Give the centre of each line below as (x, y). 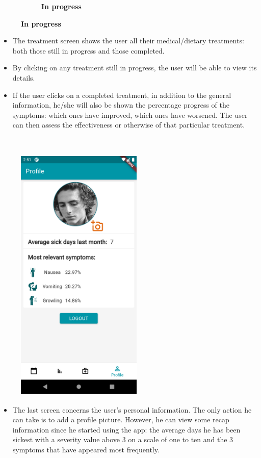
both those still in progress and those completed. (88, 50)
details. (24, 77)
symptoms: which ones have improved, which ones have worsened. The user (130, 115)
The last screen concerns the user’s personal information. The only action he (132, 409)
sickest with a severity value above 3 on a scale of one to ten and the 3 (123, 439)
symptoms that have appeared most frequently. (86, 449)
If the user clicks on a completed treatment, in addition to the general (122, 95)
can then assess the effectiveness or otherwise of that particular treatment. (129, 125)
